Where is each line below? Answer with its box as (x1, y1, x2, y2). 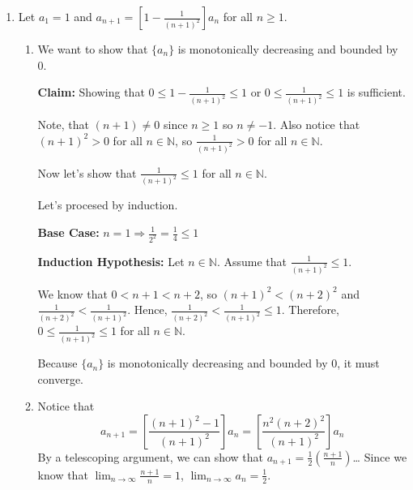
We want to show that (37, 41, 148, 57)
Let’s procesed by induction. (37, 196, 178, 213)
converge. (37, 370, 84, 387)
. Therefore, (281, 301, 339, 318)
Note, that (37, 116, 89, 133)
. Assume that (216, 252, 287, 269)
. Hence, (127, 301, 168, 318)
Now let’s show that (37, 164, 137, 181)
